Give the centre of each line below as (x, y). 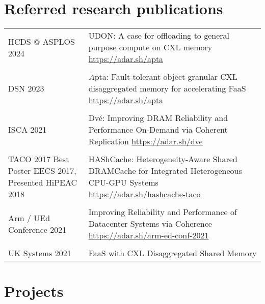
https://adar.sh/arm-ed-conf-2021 (149, 235)
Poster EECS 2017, (42, 171)
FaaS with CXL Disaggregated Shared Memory (173, 253)
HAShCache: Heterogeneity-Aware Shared (163, 159)
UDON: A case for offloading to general (159, 36)
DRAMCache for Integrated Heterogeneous (165, 171)
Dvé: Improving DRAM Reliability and (158, 118)
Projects (34, 291)
